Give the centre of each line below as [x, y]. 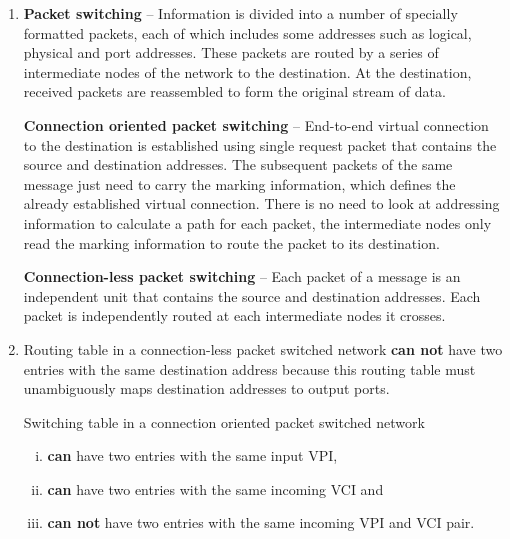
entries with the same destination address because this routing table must [249, 368]
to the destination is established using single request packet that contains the [260, 144]
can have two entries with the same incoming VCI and [215, 488]
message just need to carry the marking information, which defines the [239, 183]
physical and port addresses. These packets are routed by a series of [231, 52]
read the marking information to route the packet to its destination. [231, 242]
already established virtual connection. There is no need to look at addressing [261, 203]
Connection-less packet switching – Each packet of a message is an [242, 276]
